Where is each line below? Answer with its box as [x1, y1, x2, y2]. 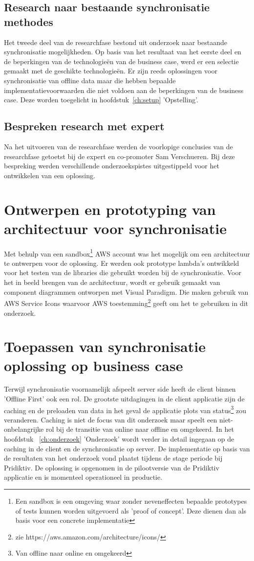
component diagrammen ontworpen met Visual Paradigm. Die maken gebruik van [4, 286, 249, 297]
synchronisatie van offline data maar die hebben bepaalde [4, 75, 176, 85]
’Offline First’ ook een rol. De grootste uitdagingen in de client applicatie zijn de [4, 394, 245, 404]
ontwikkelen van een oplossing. [4, 170, 95, 180]
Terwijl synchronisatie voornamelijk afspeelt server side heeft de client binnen [4, 384, 236, 394]
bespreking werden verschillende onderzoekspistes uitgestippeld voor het [4, 161, 219, 171]
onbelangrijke [4, 424, 44, 434]
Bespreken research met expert [4, 118, 165, 134]
